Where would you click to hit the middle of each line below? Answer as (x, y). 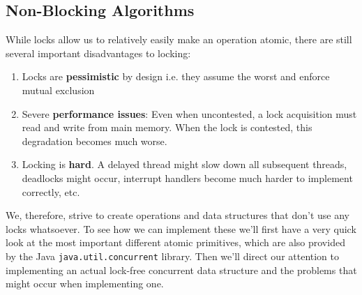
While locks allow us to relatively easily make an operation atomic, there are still (179, 39)
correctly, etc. (51, 191)
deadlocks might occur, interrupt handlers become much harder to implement (187, 177)
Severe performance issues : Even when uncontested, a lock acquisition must (189, 113)
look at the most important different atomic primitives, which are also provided (175, 242)
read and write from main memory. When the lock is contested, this (167, 127)
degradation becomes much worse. (95, 141)
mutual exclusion (58, 90)
